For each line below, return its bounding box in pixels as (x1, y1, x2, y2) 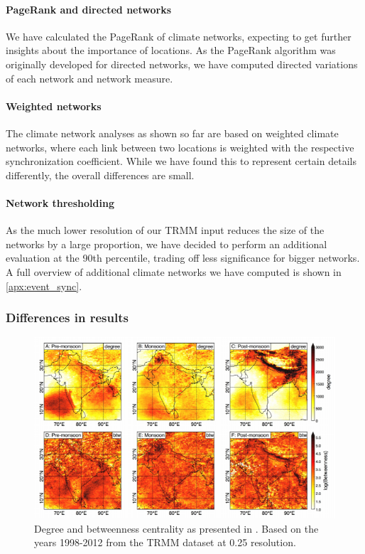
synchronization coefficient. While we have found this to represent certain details (6, 154, 356, 169)
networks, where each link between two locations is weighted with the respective (6, 139, 354, 154)
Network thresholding (6, 195, 114, 210)
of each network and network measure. (6, 70, 173, 85)
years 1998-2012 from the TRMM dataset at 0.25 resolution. (34, 535, 296, 550)
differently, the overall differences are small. (6, 167, 195, 182)
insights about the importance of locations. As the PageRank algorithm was (6, 43, 336, 58)
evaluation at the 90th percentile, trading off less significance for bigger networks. (6, 250, 360, 265)
